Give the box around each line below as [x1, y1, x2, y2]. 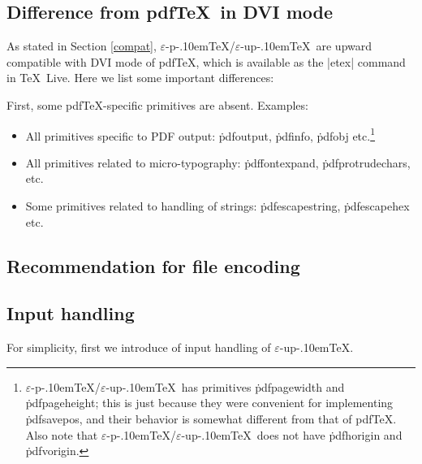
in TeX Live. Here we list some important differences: [6, 69, 274, 86]
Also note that [25, 426, 98, 443]
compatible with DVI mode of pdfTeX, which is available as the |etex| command [6, 53, 406, 70]
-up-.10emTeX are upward [240, 37, 372, 54]
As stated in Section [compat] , [6, 37, 157, 54]
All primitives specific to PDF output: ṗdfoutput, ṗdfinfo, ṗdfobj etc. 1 [25, 124, 376, 144]
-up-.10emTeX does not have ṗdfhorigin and [181, 426, 403, 443]
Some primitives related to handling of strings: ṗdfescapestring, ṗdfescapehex [25, 197, 410, 215]
